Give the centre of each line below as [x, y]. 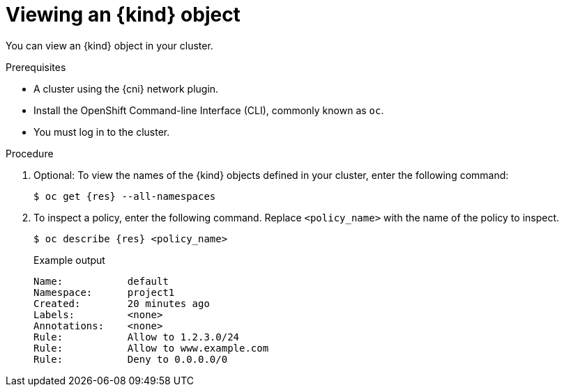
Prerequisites [36, 67]
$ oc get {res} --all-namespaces [125, 196]
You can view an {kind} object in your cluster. [109, 45]
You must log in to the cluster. [102, 132]
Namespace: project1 [104, 292]
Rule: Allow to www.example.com [151, 348]
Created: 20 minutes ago [122, 303]
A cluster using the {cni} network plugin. [126, 88]
